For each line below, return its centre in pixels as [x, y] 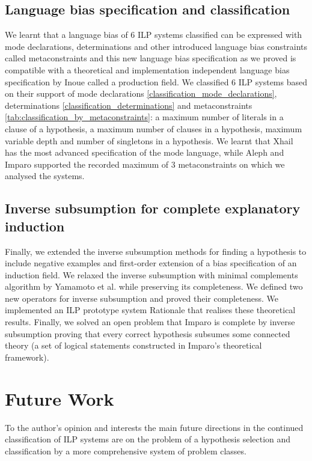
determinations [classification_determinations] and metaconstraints [129, 105]
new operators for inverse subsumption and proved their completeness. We [142, 298]
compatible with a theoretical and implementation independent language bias [147, 69]
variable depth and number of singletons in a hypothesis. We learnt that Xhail [149, 140]
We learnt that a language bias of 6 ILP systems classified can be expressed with [154, 35]
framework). [27, 357]
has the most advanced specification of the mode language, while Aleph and [145, 152]
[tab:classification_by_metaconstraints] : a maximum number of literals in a [144, 117]
